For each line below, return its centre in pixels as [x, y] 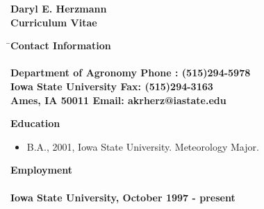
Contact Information [61, 45]
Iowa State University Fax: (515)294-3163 [112, 86]
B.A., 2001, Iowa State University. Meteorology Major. [143, 146]
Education [35, 123]
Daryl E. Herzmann [59, 8]
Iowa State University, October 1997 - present [123, 197]
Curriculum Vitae [54, 22]
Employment [42, 170]
